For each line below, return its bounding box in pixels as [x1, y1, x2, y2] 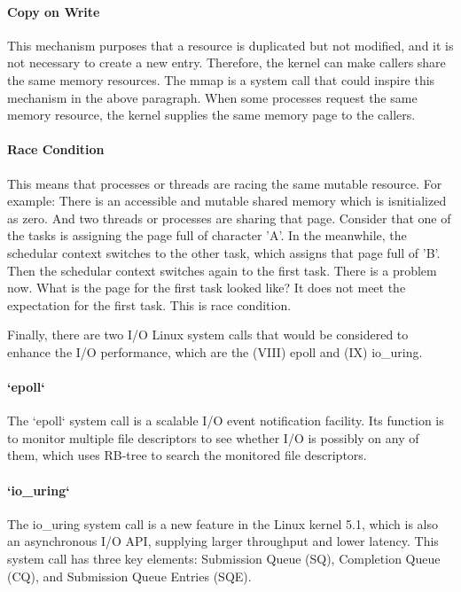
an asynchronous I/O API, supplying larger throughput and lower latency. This [7, 532, 439, 550]
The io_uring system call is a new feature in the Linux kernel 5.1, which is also [7, 514, 438, 533]
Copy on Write [7, 2, 100, 20]
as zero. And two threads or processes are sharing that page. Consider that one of [7, 208, 451, 227]
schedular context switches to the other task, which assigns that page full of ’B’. [7, 243, 441, 261]
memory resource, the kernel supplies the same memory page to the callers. [7, 105, 416, 124]
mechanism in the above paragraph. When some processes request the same [7, 88, 418, 106]
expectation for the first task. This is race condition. [7, 295, 292, 314]
